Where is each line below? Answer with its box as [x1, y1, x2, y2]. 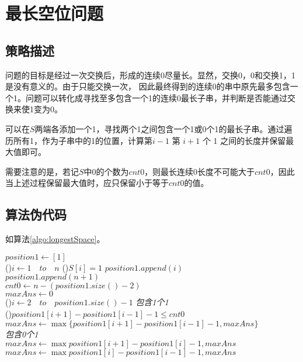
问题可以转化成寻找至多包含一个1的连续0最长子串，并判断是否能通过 [25, 91, 287, 104]
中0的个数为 [83, 165, 129, 177]
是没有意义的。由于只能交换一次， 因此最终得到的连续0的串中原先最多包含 [5, 80, 290, 92]
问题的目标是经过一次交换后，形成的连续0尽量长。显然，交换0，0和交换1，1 [5, 68, 295, 81]
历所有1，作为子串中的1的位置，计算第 [5, 134, 152, 146]
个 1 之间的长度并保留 [202, 134, 286, 146]
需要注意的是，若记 [5, 165, 79, 177]
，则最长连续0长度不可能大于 [144, 165, 255, 177]
